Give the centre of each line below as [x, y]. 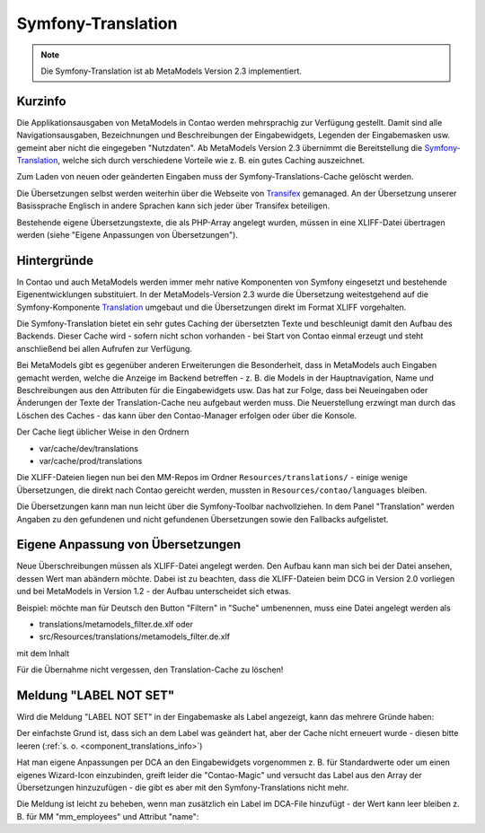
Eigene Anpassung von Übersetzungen [129, 544]
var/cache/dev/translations [89, 448]
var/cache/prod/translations [91, 460]
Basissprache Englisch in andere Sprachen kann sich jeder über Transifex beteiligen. [173, 206]
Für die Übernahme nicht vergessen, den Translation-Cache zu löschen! [150, 670]
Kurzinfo [41, 101]
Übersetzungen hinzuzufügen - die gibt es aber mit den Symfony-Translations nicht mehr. [183, 788]
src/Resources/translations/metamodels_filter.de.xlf [135, 636]
